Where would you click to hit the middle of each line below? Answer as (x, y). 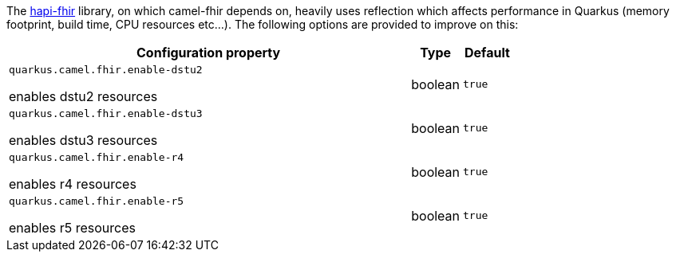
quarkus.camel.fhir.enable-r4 (97, 157)
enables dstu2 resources (83, 96)
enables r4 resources (73, 184)
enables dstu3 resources (83, 140)
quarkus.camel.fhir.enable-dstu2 (106, 70)
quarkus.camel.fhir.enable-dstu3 (106, 113)
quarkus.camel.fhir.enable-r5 (97, 201)
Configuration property (209, 53)
